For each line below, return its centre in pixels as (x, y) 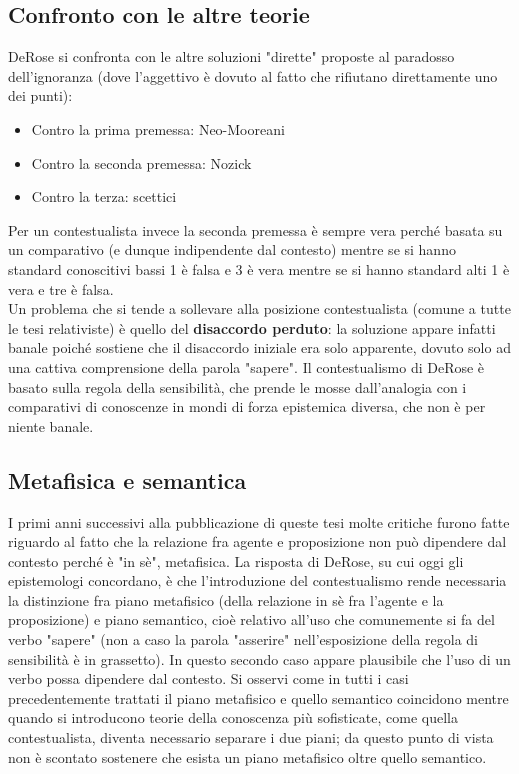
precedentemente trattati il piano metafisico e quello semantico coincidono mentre (258, 697)
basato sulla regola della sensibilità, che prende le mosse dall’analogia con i (237, 386)
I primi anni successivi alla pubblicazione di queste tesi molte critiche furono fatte (259, 521)
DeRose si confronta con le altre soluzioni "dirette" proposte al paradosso (231, 56)
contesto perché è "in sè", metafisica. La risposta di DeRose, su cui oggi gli (236, 560)
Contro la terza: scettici (104, 196)
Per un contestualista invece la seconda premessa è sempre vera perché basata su (255, 229)
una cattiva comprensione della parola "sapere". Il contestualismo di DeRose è (246, 366)
